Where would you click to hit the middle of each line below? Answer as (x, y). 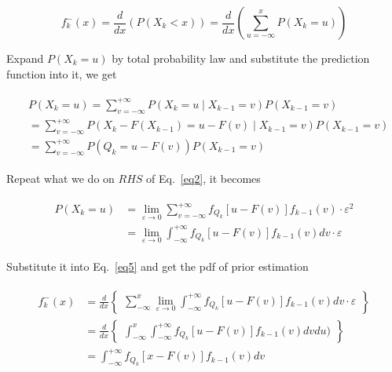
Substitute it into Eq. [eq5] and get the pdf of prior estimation (158, 266)
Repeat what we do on (60, 178)
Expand (25, 58)
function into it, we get (62, 73)
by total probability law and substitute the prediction (241, 58)
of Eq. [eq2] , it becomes (203, 178)
